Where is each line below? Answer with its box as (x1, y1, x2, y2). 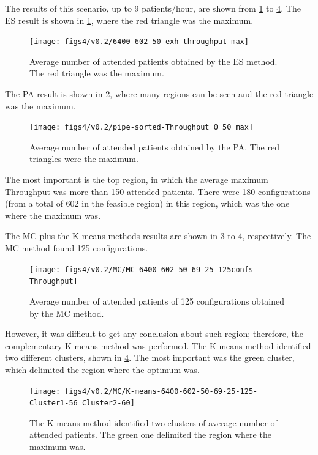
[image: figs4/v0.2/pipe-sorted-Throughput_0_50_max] (29, 123, 254, 132)
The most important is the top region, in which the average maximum (5, 173, 268, 186)
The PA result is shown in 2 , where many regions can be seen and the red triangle (5, 87, 314, 100)
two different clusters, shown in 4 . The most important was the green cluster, (5, 351, 295, 364)
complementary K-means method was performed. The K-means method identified (5, 339, 311, 352)
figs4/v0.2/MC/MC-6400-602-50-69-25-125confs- (64, 265, 258, 274)
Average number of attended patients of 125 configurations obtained (29, 294, 285, 307)
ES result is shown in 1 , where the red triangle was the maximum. (5, 13, 254, 26)
